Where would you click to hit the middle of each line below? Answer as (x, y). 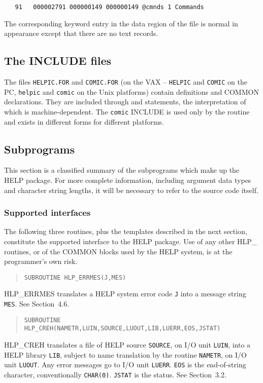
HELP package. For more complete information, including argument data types (128, 180)
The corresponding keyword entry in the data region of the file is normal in (121, 23)
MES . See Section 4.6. (37, 304)
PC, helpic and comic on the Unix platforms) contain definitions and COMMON (131, 91)
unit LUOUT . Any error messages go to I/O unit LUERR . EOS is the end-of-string (125, 365)
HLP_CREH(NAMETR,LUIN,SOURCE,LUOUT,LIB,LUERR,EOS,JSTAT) (122, 329)
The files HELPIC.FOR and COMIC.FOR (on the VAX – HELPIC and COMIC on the (126, 82)
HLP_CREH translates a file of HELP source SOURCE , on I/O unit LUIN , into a (127, 345)
